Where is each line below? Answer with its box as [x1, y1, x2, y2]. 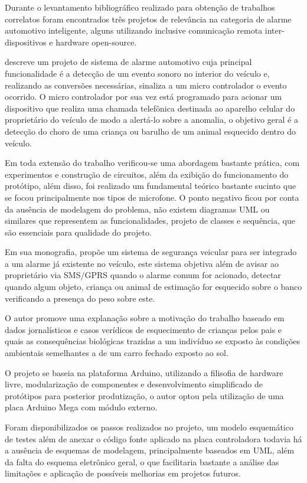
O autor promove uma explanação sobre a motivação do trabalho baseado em [5, 312, 285, 324]
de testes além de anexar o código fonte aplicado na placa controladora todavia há [5, 432, 302, 445]
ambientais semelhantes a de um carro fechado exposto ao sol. [5, 347, 228, 359]
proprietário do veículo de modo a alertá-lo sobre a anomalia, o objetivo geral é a [5, 113, 298, 126]
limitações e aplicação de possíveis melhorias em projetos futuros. [5, 467, 241, 479]
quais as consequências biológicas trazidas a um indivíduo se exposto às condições [5, 335, 301, 347]
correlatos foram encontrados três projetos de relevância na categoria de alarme [5, 12, 292, 25]
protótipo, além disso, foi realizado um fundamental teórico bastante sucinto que [5, 180, 296, 192]
